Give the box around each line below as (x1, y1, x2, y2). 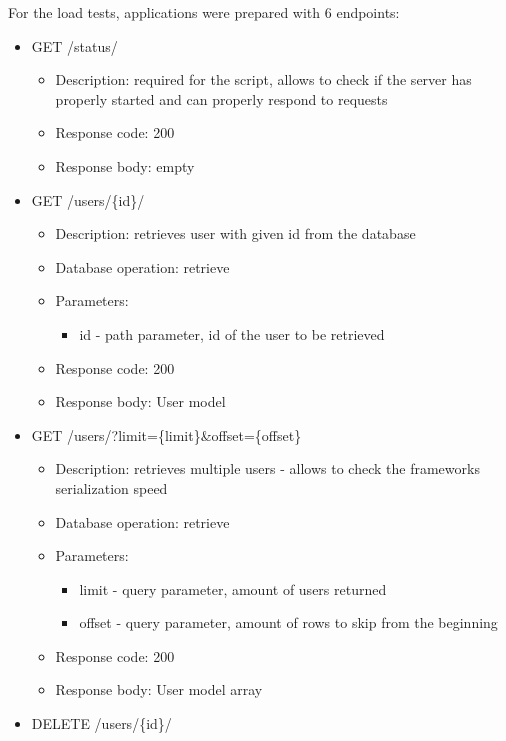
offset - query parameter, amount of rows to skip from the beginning (79, 612, 498, 633)
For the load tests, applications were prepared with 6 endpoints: (8, 2, 400, 22)
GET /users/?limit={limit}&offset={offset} (31, 424, 302, 445)
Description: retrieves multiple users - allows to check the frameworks (55, 458, 480, 479)
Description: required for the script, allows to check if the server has (55, 69, 472, 90)
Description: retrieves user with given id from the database (55, 223, 416, 244)
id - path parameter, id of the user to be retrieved (79, 323, 385, 344)
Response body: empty (55, 155, 195, 176)
